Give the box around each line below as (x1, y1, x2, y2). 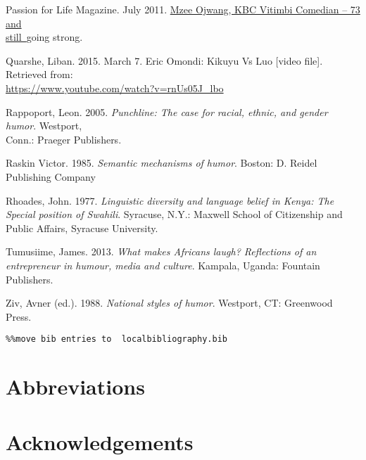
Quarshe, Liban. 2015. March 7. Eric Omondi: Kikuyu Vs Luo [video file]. (6, 53, 323, 68)
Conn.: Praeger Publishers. (6, 132, 122, 146)
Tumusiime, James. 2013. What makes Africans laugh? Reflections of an (6, 244, 317, 259)
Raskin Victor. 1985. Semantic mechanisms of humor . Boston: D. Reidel (6, 155, 317, 170)
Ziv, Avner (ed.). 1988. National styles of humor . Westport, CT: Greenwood (6, 295, 333, 310)
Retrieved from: (6, 67, 73, 82)
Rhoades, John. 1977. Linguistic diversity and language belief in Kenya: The (6, 193, 334, 207)
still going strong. (6, 30, 83, 44)
